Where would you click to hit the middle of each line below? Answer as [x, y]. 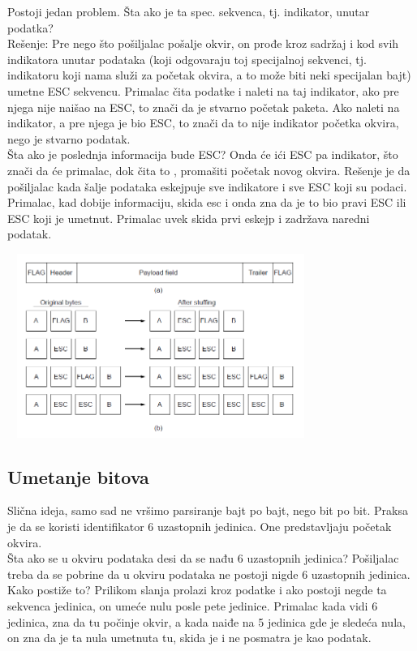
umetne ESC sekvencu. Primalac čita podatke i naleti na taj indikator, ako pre [203, 90]
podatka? [30, 27]
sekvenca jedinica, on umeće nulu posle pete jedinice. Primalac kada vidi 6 [193, 606]
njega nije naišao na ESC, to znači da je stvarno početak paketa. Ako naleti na [204, 107]
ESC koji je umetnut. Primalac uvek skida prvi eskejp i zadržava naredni [189, 218]
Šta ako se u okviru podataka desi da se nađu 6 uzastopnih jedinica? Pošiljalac [203, 558]
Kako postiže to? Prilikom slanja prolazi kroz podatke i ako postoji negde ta [197, 590]
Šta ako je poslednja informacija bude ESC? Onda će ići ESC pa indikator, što [203, 154]
